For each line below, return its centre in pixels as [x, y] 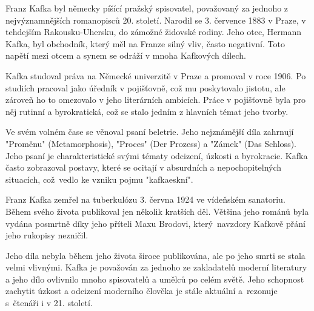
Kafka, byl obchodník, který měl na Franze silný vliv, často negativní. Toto [145, 43]
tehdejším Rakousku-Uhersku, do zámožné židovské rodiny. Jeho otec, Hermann [154, 32]
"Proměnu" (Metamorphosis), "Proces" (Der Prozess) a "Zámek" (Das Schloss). [151, 143]
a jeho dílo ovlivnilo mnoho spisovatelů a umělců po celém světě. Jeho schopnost [155, 279]
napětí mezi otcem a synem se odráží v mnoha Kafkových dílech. [126, 55]
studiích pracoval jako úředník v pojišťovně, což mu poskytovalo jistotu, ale [145, 87]
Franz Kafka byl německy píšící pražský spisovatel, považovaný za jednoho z [147, 8]
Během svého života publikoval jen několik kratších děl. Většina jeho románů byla [157, 211]
